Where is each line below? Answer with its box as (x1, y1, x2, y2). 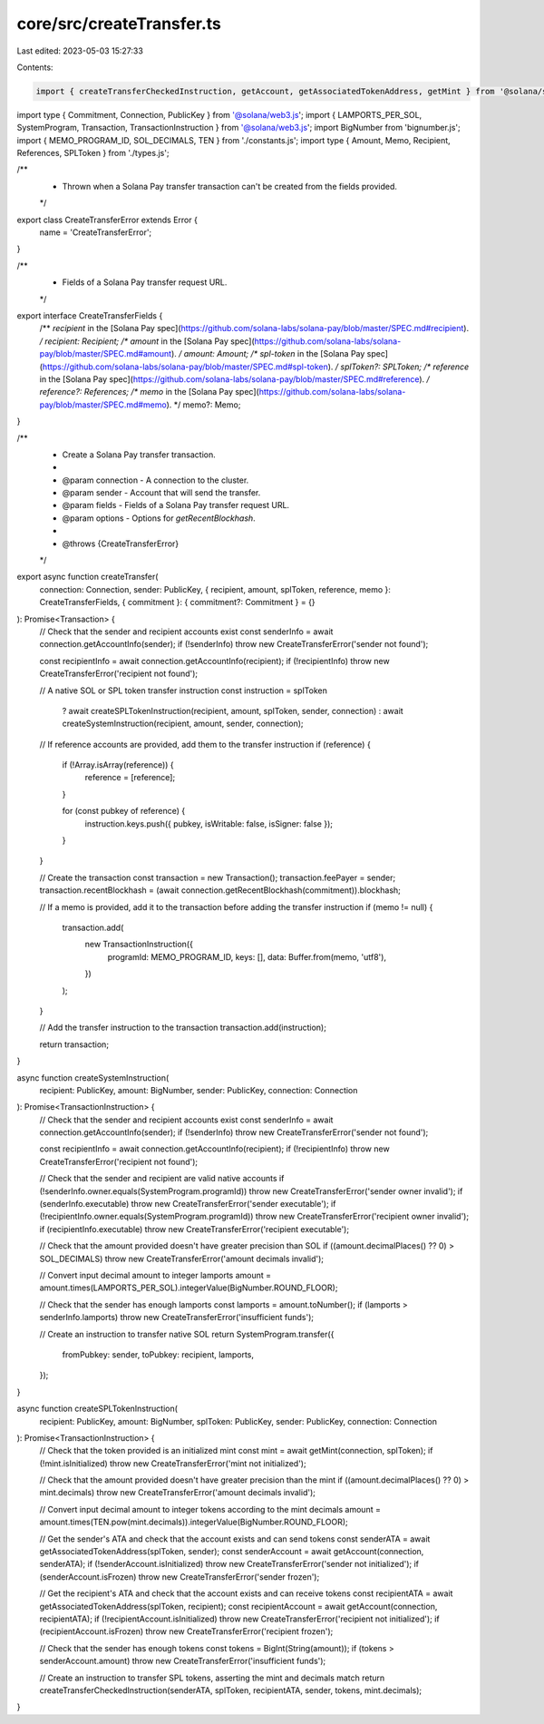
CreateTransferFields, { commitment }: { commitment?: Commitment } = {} (39, 597, 316, 608)
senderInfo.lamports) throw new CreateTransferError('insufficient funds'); (39, 1312, 315, 1323)
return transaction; (39, 1039, 109, 1050)
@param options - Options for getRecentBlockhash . (62, 513, 256, 524)
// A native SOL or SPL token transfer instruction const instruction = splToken (39, 685, 328, 696)
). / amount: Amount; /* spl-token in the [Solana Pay (170, 348, 365, 359)
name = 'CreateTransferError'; (39, 227, 152, 238)
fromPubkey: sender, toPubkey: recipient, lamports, (62, 1348, 254, 1360)
